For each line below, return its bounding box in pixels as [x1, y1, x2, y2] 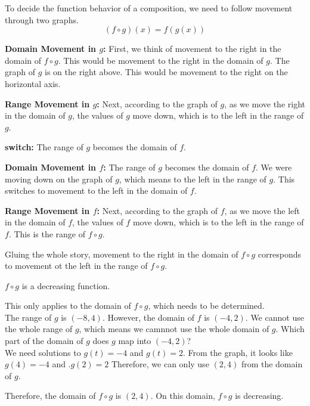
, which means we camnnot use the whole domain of [79, 323, 269, 335]
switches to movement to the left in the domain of [5, 184, 188, 197]
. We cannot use [245, 311, 304, 323]
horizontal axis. [5, 77, 61, 89]
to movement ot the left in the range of [5, 259, 148, 272]
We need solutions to [5, 346, 81, 358]
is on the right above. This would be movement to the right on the [45, 66, 288, 78]
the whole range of [5, 323, 73, 335]
